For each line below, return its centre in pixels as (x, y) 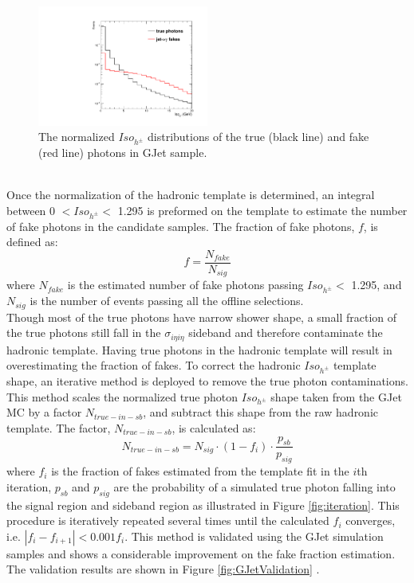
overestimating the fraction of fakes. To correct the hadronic (154, 365)
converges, (371, 520)
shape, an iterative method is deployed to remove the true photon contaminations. (207, 381)
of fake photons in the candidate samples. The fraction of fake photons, (181, 226)
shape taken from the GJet (336, 396)
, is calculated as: (214, 427)
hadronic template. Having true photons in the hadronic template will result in (199, 349)
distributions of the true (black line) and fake (258, 137)
